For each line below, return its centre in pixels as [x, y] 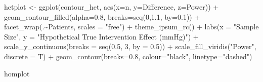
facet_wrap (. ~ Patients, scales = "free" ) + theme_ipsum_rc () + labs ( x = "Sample [131, 27]
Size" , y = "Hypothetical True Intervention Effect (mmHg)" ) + [101, 36]
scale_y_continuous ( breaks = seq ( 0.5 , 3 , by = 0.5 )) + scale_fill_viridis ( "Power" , [130, 46]
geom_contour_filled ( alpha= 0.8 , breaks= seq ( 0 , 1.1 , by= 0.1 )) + [102, 16]
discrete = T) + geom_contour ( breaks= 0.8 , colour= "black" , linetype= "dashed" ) [128, 56]
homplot [17, 73]
